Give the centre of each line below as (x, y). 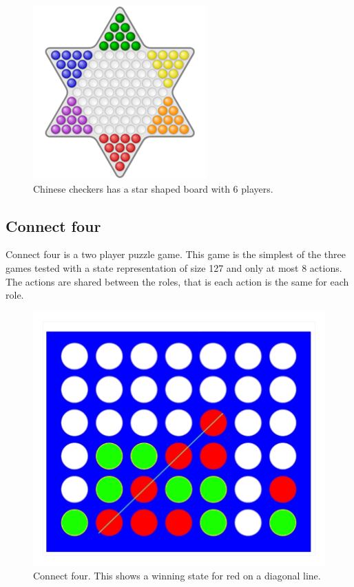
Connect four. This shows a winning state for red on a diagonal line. (177, 575)
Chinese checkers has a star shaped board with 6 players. (153, 188)
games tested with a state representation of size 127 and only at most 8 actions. (174, 267)
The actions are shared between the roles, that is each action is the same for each (177, 281)
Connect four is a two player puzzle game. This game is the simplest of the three (176, 254)
